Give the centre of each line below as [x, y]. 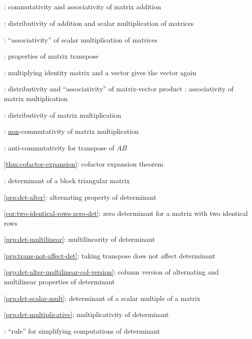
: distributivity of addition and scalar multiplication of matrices [99, 23]
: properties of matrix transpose [51, 56]
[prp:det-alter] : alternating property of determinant [80, 197]
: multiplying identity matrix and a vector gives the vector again [100, 72]
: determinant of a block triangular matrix [67, 180]
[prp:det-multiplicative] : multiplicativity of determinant [87, 314]
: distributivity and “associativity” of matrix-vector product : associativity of [119, 89]
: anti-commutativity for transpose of [59, 147]
